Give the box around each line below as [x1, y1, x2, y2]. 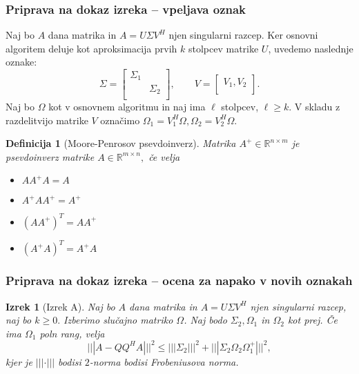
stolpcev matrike [188, 41, 259, 55]
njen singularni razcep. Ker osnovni [168, 28, 318, 42]
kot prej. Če [287, 313, 338, 327]
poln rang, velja [39, 326, 105, 340]
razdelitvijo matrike [6, 112, 88, 127]
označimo [100, 112, 140, 127]
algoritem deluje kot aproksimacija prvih [6, 41, 177, 55]
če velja [148, 149, 180, 164]
